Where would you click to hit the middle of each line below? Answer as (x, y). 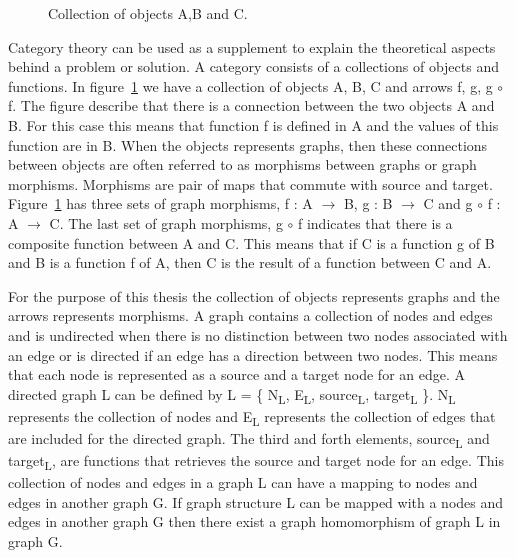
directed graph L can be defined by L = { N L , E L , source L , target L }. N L (232, 395)
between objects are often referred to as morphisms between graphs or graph (242, 164)
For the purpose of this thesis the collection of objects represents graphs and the (254, 295)
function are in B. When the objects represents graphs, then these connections (248, 144)
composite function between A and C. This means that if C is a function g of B (251, 242)
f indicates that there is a (375, 222)
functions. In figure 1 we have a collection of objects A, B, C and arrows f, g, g (250, 85)
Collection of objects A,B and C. (148, 13)
